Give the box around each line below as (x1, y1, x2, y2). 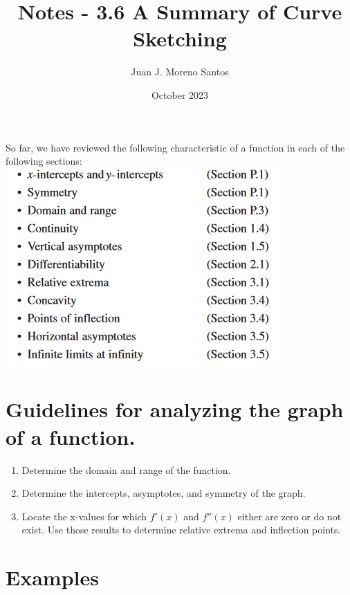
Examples (6, 563, 99, 592)
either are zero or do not (237, 509, 342, 523)
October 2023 (151, 87, 209, 102)
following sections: (6, 154, 82, 168)
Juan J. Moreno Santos (131, 64, 229, 79)
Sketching (133, 24, 227, 53)
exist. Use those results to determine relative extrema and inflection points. (21, 522, 341, 537)
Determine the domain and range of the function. (21, 462, 231, 477)
